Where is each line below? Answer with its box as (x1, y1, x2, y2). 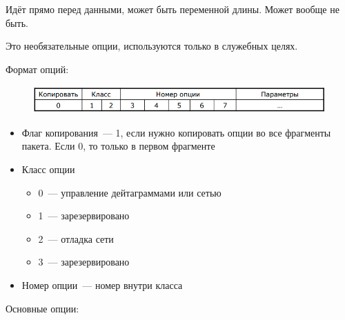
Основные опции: (6, 301, 79, 315)
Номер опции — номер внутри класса (21, 277, 183, 292)
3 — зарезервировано (38, 254, 130, 269)
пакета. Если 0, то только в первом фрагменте (21, 139, 215, 153)
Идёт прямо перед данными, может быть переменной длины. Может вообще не (6, 2, 339, 16)
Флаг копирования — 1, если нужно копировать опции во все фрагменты (21, 125, 331, 139)
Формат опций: (6, 61, 69, 76)
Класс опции (21, 161, 75, 176)
